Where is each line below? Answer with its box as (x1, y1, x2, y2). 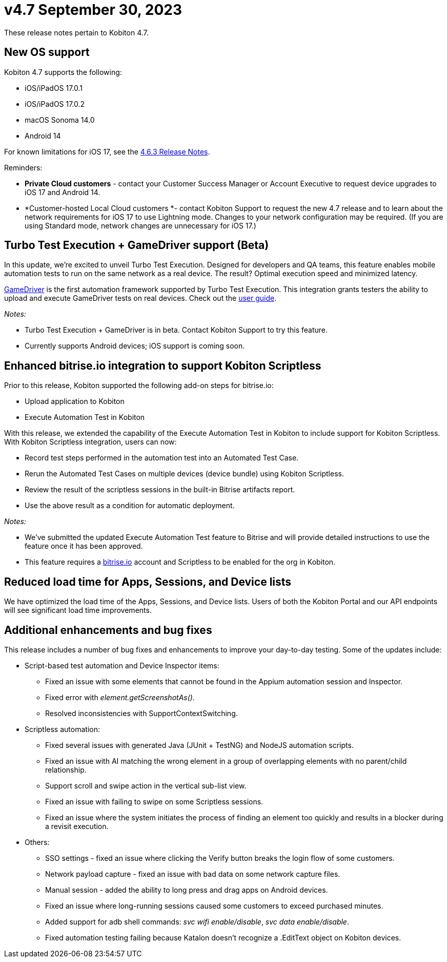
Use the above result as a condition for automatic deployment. (25, 501, 235, 510)
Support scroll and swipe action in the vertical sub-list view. (45, 781, 247, 790)
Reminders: (4, 163, 43, 172)
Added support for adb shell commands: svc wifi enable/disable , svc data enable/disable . (45, 917, 349, 926)
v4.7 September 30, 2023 (4, 1, 182, 18)
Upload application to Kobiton (25, 397, 125, 406)
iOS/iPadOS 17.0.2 (25, 99, 85, 108)
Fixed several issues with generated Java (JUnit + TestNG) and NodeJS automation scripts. (45, 740, 354, 749)
